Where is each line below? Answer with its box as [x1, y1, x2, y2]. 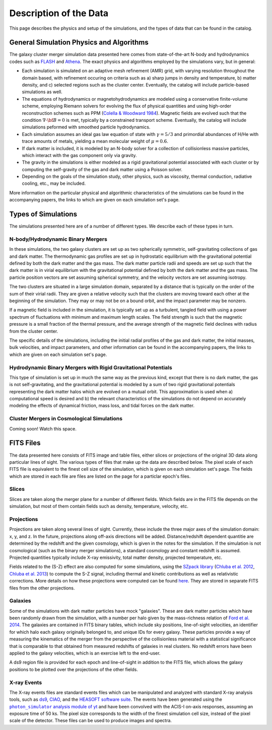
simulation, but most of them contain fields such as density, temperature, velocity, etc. [9, 503, 188, 509]
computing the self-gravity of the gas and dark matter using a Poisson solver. [22, 166, 182, 172]
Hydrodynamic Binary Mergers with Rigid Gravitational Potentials [9, 364, 172, 371]
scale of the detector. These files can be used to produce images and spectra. [9, 717, 172, 723]
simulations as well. [22, 89, 62, 95]
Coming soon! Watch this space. [9, 425, 77, 431]
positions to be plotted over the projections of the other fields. [9, 666, 138, 672]
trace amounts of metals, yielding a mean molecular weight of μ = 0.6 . [22, 138, 168, 144]
